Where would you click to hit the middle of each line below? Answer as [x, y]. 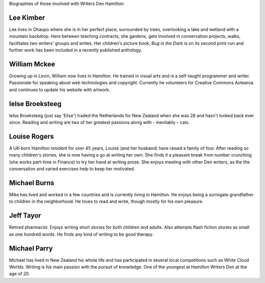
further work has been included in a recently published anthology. [76, 50]
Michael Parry [31, 248]
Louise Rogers [31, 136]
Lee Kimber [27, 17]
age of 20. [20, 274]
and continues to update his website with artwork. [60, 90]
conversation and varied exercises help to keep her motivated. [72, 169]
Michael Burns [32, 183]
